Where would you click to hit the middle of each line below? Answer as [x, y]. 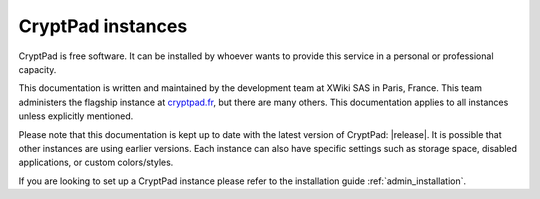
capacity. [37, 69]
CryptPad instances [103, 26]
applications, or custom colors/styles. [96, 162]
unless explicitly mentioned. [76, 116]
